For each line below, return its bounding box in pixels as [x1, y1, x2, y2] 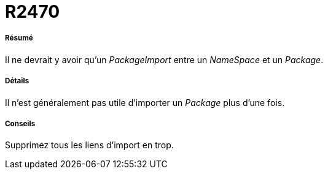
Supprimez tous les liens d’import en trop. [5, 140, 174, 151]
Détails [5, 77, 29, 86]
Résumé [5, 34, 33, 43]
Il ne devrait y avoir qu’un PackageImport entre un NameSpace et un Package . [5, 54, 324, 65]
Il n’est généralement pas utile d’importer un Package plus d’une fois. [5, 97, 285, 108]
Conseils [5, 119, 36, 128]
